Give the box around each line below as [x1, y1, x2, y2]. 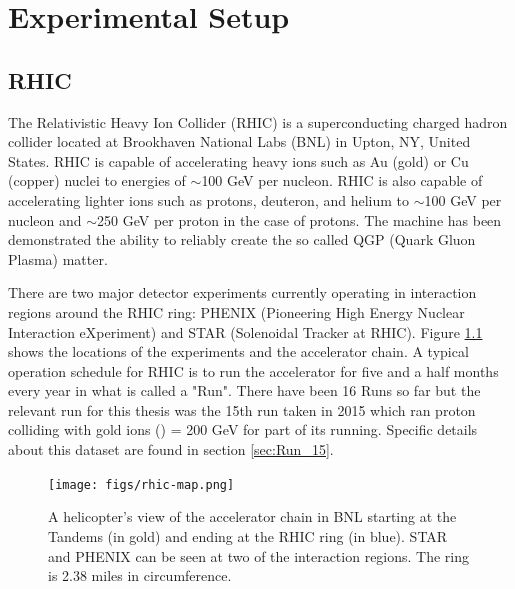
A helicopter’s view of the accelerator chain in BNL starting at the [48, 506, 457, 527]
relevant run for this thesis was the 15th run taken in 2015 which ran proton [8, 399, 476, 420]
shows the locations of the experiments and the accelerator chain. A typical [8, 341, 469, 362]
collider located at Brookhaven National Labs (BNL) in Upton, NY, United [8, 131, 471, 152]
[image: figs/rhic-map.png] [48, 477, 235, 492]
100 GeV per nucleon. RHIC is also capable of [201, 170, 483, 191]
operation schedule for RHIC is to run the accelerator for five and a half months [8, 360, 499, 381]
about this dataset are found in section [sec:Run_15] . [8, 439, 334, 460]
